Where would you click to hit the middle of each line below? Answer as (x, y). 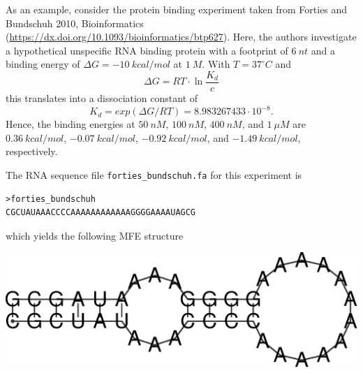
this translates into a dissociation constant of (102, 98)
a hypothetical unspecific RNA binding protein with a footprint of (147, 50)
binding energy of (43, 64)
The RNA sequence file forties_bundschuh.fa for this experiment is (154, 174)
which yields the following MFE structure (95, 235)
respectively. (32, 151)
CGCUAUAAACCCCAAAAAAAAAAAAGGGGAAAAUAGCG (101, 213)
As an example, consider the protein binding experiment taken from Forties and (177, 9)
